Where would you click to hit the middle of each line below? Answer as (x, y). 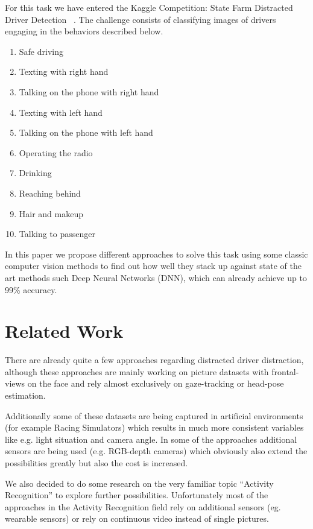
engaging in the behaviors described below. (84, 31)
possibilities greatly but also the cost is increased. (96, 462)
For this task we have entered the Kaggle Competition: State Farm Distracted (149, 7)
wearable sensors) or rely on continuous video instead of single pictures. (137, 518)
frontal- (285, 371)
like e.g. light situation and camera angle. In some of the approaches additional (151, 439)
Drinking (35, 173)
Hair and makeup (51, 213)
